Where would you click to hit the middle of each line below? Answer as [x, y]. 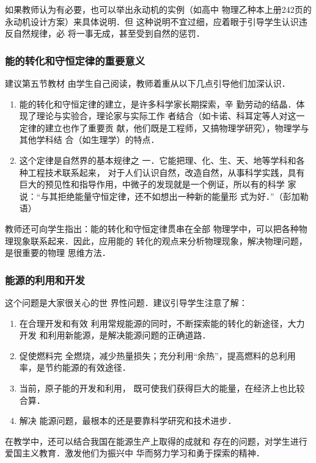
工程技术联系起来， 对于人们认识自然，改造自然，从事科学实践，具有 [166, 172]
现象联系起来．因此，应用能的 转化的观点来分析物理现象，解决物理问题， [160, 240]
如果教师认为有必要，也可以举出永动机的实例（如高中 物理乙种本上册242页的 [158, 9]
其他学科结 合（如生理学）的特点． [89, 140]
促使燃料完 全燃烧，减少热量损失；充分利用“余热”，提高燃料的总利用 [157, 355]
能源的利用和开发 [45, 279]
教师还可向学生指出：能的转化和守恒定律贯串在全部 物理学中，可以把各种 [152, 228]
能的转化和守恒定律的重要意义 [75, 60]
